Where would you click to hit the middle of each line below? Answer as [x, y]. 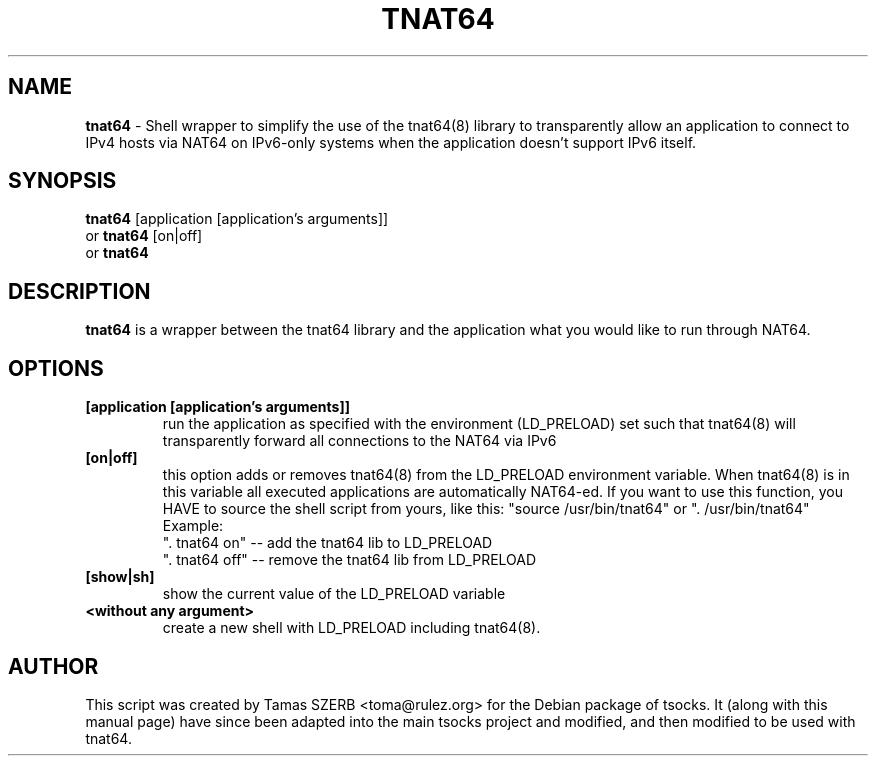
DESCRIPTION [79, 291]
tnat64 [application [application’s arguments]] [237, 219]
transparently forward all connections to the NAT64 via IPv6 [359, 441]
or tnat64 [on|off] [144, 236]
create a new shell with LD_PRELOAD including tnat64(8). [351, 628]
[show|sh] [120, 577]
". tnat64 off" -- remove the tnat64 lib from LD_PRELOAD [349, 560]
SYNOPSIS [62, 181]
